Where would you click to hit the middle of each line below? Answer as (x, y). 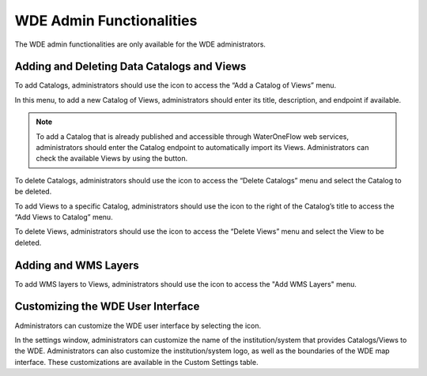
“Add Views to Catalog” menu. (64, 216)
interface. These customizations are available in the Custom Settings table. (136, 362)
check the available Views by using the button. (112, 159)
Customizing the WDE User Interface (107, 307)
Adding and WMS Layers (77, 265)
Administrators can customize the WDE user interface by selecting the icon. (138, 325)
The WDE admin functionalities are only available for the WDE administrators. (140, 44)
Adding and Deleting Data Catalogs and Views (130, 67)
